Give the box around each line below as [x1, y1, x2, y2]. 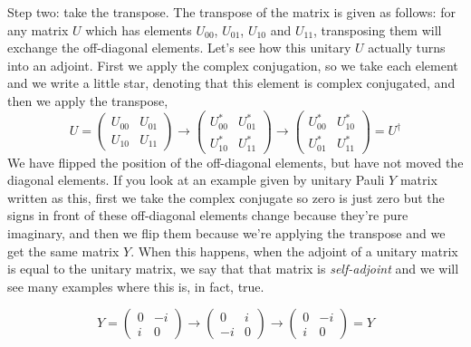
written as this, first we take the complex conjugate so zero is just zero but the [7, 188, 445, 207]
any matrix [7, 20, 69, 39]
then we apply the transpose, [7, 91, 168, 110]
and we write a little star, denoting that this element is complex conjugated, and [7, 73, 456, 92]
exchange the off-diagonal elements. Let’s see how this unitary [7, 38, 351, 57]
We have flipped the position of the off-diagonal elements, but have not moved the [7, 152, 464, 171]
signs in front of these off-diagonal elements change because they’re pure [7, 206, 409, 225]
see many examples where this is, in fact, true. [7, 276, 264, 295]
